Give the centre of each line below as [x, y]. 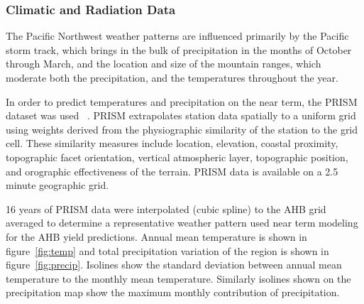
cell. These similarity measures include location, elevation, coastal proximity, [172, 143]
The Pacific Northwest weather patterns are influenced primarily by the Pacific [177, 36]
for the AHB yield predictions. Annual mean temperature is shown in [156, 236]
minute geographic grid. [57, 185]
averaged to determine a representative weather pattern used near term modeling [182, 223]
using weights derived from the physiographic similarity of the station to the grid [182, 129]
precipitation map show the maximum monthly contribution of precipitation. [173, 292]
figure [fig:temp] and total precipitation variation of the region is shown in [167, 250]
